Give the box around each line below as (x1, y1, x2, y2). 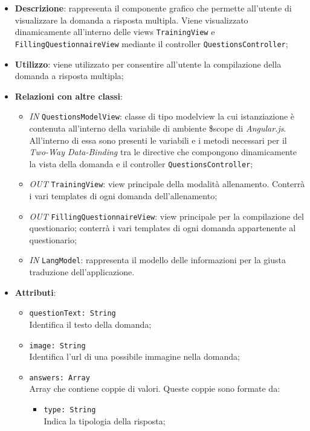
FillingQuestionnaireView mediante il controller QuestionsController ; (15, 37, 288, 49)
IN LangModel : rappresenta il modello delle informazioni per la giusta (29, 254, 286, 266)
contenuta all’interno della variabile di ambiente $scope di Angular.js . (29, 121, 286, 134)
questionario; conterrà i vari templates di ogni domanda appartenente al (29, 222, 296, 234)
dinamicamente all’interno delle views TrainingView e (15, 25, 215, 38)
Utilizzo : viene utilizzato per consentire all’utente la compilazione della (15, 57, 282, 70)
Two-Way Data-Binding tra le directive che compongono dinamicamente (29, 145, 297, 158)
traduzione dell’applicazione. (29, 266, 135, 278)
